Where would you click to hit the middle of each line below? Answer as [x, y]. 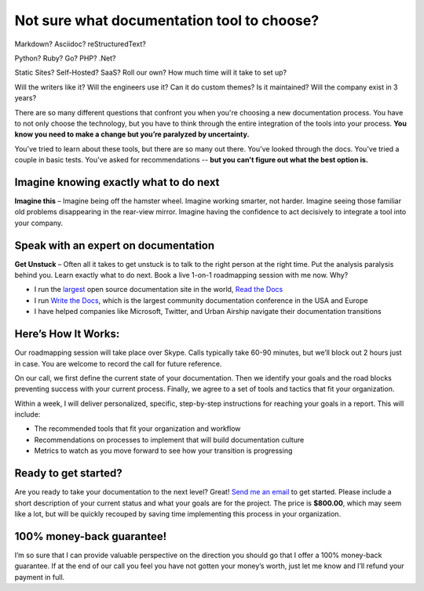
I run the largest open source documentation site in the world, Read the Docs [159, 290]
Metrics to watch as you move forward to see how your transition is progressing [163, 451]
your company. [39, 223]
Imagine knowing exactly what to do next [117, 182]
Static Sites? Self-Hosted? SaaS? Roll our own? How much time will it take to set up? [150, 73]
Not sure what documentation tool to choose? [167, 20]
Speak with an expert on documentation [115, 245]
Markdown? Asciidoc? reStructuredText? [80, 44]
